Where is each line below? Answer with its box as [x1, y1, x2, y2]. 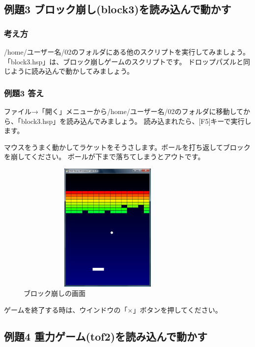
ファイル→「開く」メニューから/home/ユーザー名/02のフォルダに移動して [4, 106, 243, 116]
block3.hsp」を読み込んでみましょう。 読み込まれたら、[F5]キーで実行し [21, 116, 252, 126]
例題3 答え [4, 87, 44, 99]
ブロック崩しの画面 [24, 288, 85, 298]
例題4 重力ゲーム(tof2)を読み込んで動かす [4, 328, 208, 344]
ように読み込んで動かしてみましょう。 [10, 66, 134, 76]
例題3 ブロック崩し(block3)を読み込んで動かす [4, 1, 231, 17]
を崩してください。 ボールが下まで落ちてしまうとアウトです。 [4, 151, 205, 162]
